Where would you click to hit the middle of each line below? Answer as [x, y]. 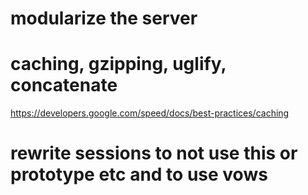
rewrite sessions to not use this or [154, 153]
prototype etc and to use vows [139, 174]
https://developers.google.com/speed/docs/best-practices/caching [150, 113]
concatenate [64, 85]
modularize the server [104, 18]
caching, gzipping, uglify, [118, 64]
